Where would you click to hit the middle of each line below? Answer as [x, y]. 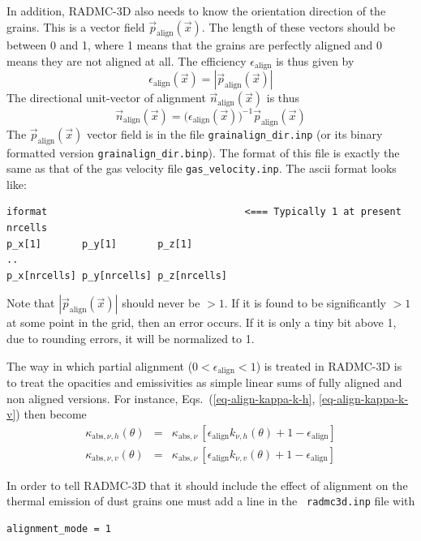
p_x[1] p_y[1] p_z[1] [100, 244]
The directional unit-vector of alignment [106, 98]
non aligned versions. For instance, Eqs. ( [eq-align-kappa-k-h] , [161, 398]
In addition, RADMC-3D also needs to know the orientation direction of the [196, 11]
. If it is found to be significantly [305, 303]
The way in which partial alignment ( [100, 365]
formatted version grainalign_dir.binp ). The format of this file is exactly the [203, 152]
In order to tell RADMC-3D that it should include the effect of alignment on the [207, 485]
